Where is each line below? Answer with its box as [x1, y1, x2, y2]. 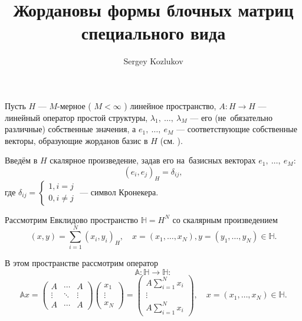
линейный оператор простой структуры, [5, 111, 148, 123]
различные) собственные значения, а [5, 123, 136, 135]
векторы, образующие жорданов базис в [5, 134, 148, 146]
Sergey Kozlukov [123, 55, 183, 67]
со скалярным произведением [172, 213, 278, 225]
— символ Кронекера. [80, 185, 159, 198]
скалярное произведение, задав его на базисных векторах [50, 154, 256, 166]
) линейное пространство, [124, 99, 216, 112]
